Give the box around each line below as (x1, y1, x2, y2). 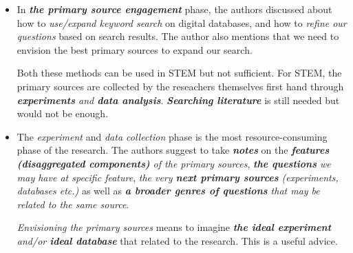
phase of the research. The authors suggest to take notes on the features (17, 143, 330, 157)
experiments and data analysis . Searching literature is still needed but (17, 92, 340, 107)
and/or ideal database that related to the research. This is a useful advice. (17, 233, 338, 247)
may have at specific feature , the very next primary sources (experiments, (17, 170, 339, 184)
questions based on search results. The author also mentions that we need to (17, 29, 339, 43)
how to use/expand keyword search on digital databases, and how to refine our (17, 15, 347, 30)
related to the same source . (17, 196, 129, 211)
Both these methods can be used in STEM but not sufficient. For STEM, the (17, 65, 342, 80)
